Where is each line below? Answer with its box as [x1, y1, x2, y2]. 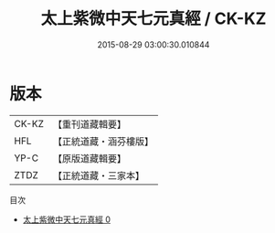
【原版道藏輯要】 [52, 152, 126, 164]
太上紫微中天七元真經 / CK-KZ [40, 8, 267, 29]
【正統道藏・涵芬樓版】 [52, 134, 153, 147]
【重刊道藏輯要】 [52, 118, 126, 131]
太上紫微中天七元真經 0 [22, 214, 111, 225]
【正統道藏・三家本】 [52, 169, 144, 182]
